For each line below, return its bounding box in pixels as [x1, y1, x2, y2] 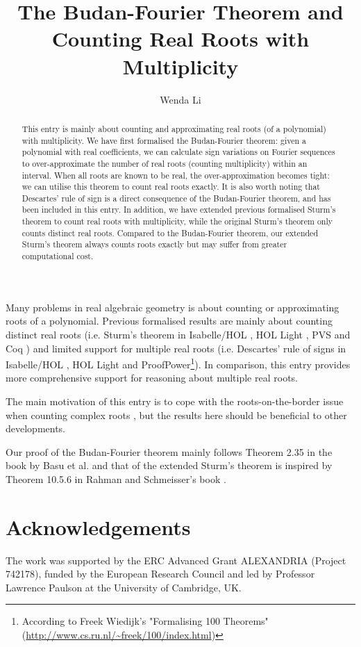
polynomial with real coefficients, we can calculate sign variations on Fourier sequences [22, 146, 335, 158]
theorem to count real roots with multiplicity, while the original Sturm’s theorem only [22, 215, 333, 227]
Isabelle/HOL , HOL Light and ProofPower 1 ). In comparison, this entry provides [6, 355, 351, 371]
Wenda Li [160, 92, 201, 106]
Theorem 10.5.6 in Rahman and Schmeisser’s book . [6, 471, 226, 486]
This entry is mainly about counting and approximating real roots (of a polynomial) [22, 122, 326, 134]
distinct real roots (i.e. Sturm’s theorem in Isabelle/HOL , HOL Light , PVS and [6, 327, 351, 341]
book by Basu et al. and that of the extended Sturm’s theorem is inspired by [6, 458, 333, 473]
